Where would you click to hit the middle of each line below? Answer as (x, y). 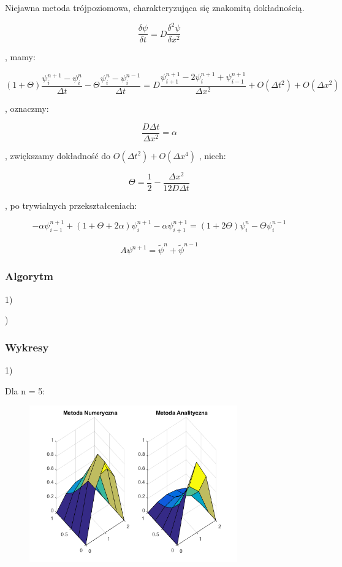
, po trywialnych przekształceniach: (71, 205)
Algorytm (29, 276)
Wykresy (27, 347)
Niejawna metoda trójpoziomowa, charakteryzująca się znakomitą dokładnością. (155, 7)
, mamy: (20, 57)
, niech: (212, 155)
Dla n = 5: (25, 390)
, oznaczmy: (27, 108)
